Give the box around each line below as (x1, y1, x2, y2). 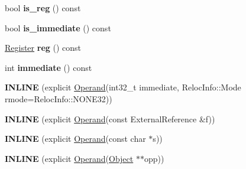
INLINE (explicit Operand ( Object (5, 152, 134, 164)
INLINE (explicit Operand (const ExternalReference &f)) (5, 112, 215, 125)
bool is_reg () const (5, 2, 81, 14)
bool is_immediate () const (5, 21, 111, 34)
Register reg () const (5, 41, 82, 54)
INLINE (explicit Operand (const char (5, 132, 146, 145)
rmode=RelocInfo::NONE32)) (5, 92, 112, 105)
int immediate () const (5, 61, 92, 73)
